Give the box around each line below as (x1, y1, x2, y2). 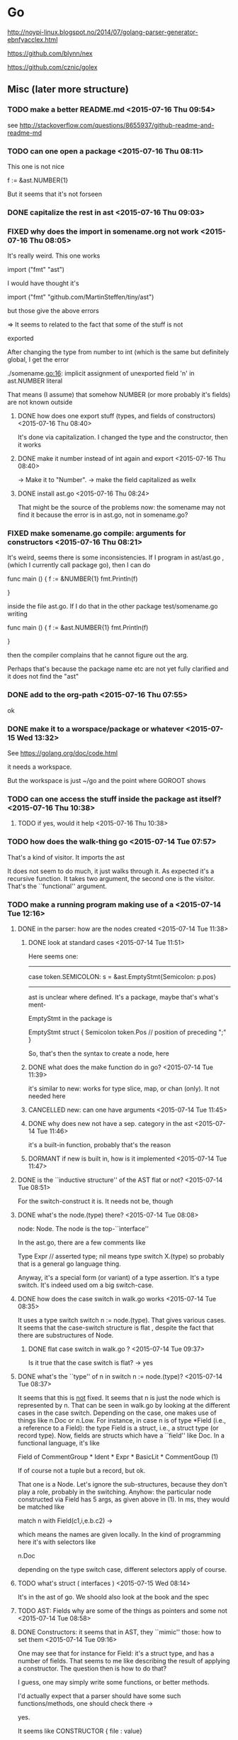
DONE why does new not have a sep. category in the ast (28, 1119, 193, 1127)
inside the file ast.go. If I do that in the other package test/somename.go (7, 602, 218, 611)
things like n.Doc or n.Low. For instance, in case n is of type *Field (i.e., (17, 1416, 227, 1424)
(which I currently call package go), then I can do (7, 561, 151, 569)
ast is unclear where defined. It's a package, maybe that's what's (28, 992, 219, 1001)
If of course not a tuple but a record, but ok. (17, 1466, 146, 1474)
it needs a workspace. (7, 762, 72, 771)
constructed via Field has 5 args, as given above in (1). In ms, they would (17, 1495, 230, 1504)
